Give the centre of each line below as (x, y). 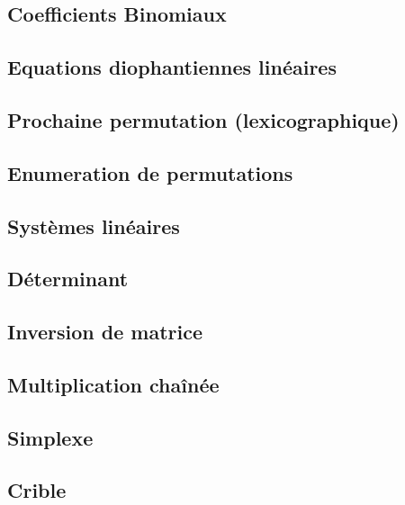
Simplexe (50, 437)
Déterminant (68, 279)
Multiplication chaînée (113, 384)
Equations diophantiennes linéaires (172, 67)
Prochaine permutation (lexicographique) (203, 119)
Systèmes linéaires (94, 225)
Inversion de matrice (105, 332)
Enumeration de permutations (150, 172)
